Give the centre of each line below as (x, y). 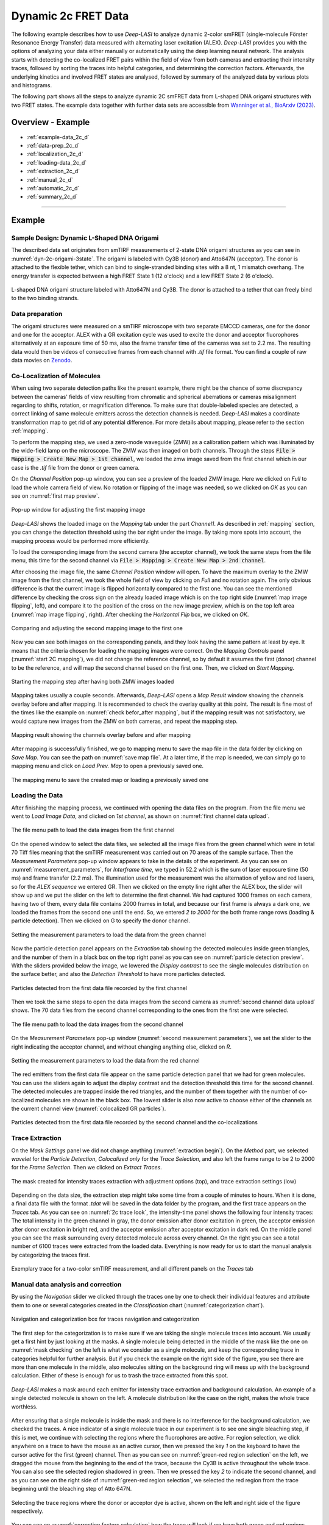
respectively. (27, 1511)
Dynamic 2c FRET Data (70, 16)
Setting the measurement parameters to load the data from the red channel (105, 1061)
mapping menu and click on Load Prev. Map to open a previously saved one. (108, 766)
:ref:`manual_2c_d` (50, 179)
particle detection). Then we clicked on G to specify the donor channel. (101, 920)
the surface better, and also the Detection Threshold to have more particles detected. (118, 974)
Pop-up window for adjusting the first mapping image (78, 510)
